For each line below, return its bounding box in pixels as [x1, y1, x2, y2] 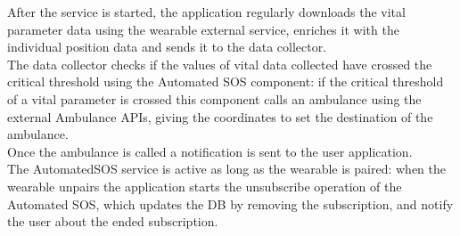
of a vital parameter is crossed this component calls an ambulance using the [7, 89, 422, 108]
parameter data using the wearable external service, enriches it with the [7, 20, 399, 38]
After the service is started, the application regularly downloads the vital [7, 3, 406, 20]
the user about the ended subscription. [7, 212, 218, 231]
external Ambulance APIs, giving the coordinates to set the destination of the [7, 107, 433, 126]
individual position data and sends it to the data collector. [7, 37, 327, 56]
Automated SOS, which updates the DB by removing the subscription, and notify [7, 194, 454, 213]
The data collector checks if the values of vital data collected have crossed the [7, 54, 432, 73]
